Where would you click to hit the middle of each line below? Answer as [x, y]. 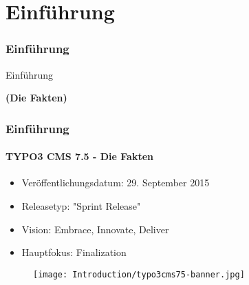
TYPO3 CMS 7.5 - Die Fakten [80, 156]
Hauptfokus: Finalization [74, 252]
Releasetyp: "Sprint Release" [81, 206]
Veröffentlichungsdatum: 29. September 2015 [116, 183]
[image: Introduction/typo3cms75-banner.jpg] [139, 274]
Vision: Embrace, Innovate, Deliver [95, 229]
